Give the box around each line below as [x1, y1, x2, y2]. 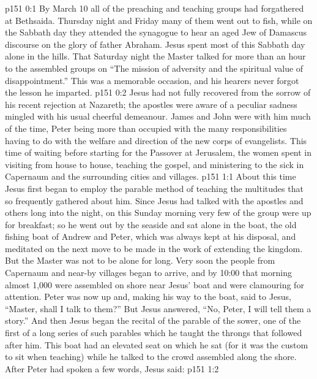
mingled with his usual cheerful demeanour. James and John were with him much [5, 110, 311, 123]
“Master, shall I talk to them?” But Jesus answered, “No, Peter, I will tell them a [5, 302, 311, 315]
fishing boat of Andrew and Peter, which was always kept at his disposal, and [5, 230, 296, 243]
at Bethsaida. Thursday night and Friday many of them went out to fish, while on [5, 13, 313, 26]
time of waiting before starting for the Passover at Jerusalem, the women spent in [5, 146, 312, 159]
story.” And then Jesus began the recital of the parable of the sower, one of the [5, 314, 301, 327]
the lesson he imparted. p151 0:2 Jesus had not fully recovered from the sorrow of [5, 86, 311, 99]
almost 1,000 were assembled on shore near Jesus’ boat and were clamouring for [5, 278, 304, 291]
